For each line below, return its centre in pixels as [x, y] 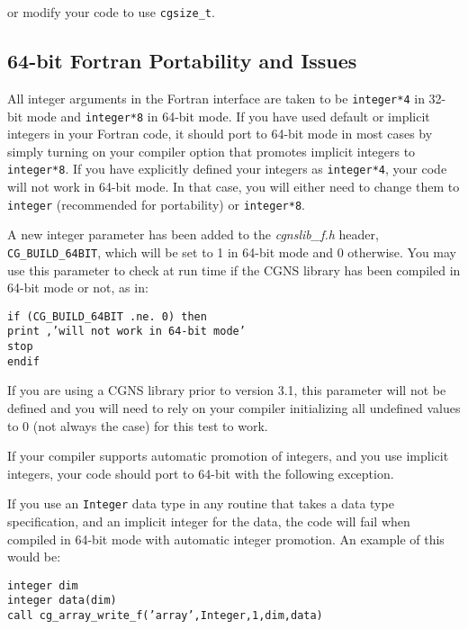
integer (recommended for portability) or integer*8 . [156, 204]
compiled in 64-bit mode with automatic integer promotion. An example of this [226, 539]
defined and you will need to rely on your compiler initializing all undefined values [234, 407]
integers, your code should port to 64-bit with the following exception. [201, 473]
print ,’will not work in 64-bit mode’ [126, 332]
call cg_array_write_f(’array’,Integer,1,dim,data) [165, 616]
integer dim [43, 585]
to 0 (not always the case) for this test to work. [138, 425]
